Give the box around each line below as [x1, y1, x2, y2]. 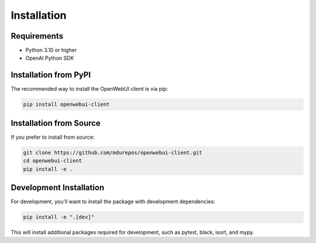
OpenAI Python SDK [25, 54, 74, 61]
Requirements [11, 31, 64, 41]
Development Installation [11, 183, 105, 193]
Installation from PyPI [11, 70, 91, 80]
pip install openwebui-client [23, 101, 110, 108]
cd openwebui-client [23, 158, 82, 164]
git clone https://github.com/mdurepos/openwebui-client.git [23, 149, 202, 156]
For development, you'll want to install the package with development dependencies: [11, 198, 216, 205]
